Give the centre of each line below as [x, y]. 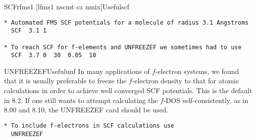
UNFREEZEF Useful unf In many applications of [77, 71]
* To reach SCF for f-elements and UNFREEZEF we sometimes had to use [123, 47]
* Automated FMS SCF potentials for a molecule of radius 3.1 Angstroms [126, 22]
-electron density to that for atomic [185, 81]
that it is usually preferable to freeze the [65, 81]
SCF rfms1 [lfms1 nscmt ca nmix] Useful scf [67, 6]
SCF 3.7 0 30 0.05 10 [54, 55]
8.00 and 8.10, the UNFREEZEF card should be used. [86, 110]
